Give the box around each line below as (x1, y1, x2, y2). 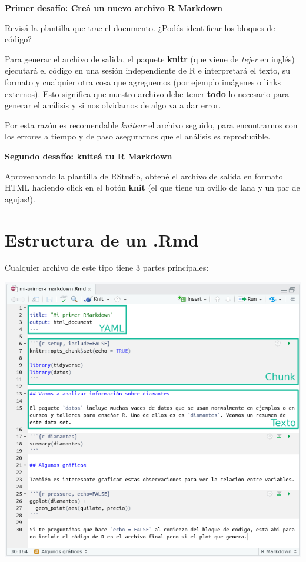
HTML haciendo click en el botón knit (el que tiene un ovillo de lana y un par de (5, 181, 300, 194)
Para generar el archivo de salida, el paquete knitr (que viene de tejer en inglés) (5, 52, 295, 65)
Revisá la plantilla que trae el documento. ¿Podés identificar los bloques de (5, 21, 275, 34)
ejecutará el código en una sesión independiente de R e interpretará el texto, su (5, 64, 291, 77)
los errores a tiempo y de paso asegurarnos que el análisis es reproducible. (5, 130, 271, 142)
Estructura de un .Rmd (5, 227, 199, 251)
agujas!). (5, 192, 35, 205)
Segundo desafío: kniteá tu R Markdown (5, 149, 172, 162)
